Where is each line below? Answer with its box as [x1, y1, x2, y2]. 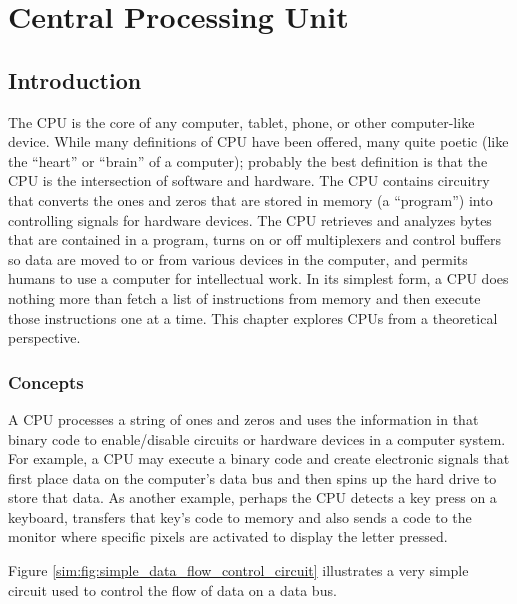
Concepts [8, 369, 84, 394]
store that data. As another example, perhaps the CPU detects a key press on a [8, 487, 497, 508]
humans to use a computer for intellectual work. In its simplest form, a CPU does [8, 268, 509, 289]
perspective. [8, 327, 81, 348]
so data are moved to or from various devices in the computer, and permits [8, 248, 468, 269]
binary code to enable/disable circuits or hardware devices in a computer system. [8, 428, 506, 449]
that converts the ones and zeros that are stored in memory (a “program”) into [8, 189, 493, 210]
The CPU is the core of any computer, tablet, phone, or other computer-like [8, 111, 475, 132]
